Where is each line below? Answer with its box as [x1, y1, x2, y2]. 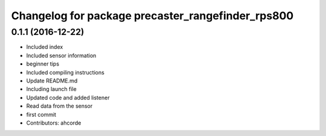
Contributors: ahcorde [26, 119, 81, 126]
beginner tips [26, 60, 60, 67]
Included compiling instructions [26, 69, 105, 76]
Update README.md [26, 77, 78, 84]
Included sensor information [26, 52, 97, 59]
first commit [26, 111, 57, 118]
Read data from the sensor [26, 102, 93, 110]
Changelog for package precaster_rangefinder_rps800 [11, 9, 294, 22]
